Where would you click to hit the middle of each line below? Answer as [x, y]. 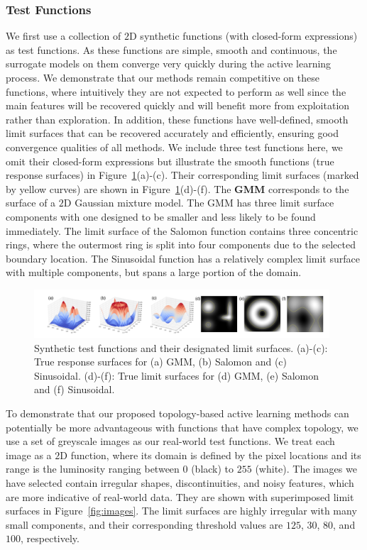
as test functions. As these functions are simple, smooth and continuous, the [171, 49]
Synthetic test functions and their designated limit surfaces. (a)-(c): [181, 347]
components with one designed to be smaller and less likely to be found [161, 216]
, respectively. [50, 538]
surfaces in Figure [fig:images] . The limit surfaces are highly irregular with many [181, 511]
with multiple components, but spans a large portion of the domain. [154, 272]
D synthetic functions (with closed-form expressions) [243, 36]
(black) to [213, 469]
